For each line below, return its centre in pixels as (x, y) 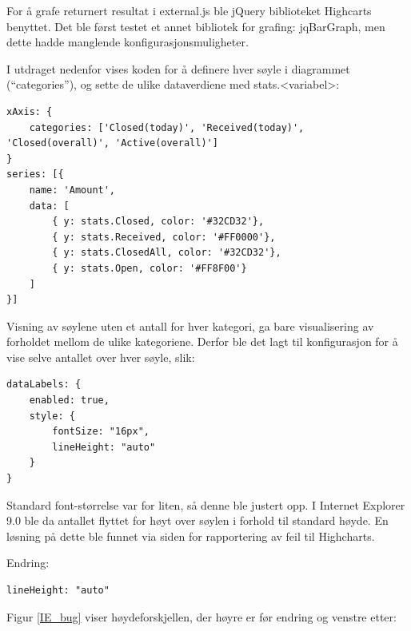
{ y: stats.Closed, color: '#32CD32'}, (158, 222)
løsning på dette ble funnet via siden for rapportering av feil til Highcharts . (191, 536)
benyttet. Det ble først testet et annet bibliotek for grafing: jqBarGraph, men (196, 26)
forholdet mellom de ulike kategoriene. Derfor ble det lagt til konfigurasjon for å (202, 341)
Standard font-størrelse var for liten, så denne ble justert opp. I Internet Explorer (206, 504)
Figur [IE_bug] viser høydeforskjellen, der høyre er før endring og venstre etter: (202, 616)
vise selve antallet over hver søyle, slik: (101, 357)
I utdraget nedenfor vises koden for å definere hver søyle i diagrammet (178, 68)
